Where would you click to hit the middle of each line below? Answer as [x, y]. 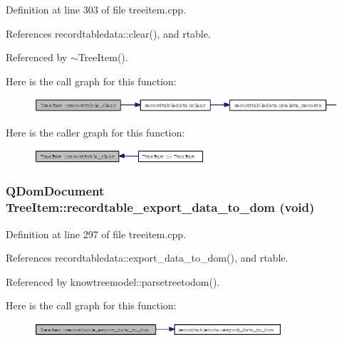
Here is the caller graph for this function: [95, 132]
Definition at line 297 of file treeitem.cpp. [96, 234]
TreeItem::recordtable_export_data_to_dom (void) [160, 207]
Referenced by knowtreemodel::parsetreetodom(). [113, 281]
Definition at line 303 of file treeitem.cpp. [96, 9]
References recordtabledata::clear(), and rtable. [108, 33]
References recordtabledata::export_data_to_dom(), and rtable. [147, 258]
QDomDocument [55, 191]
